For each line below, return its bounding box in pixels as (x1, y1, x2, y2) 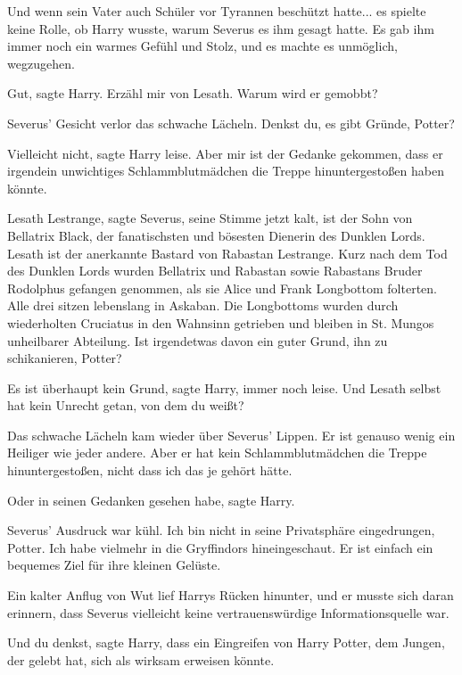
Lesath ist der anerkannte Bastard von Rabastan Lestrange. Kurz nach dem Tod (7, 243, 448, 262)
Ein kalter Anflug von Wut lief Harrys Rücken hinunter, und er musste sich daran (7, 586, 454, 605)
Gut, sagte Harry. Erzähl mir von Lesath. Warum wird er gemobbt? (7, 84, 378, 103)
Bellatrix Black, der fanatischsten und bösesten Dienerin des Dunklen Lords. (7, 226, 425, 244)
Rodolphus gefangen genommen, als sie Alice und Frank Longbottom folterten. (7, 278, 437, 297)
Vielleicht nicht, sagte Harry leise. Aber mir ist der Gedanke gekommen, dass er (7, 144, 443, 162)
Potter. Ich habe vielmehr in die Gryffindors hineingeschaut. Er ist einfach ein (7, 538, 433, 556)
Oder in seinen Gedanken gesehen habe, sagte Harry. (7, 490, 295, 509)
